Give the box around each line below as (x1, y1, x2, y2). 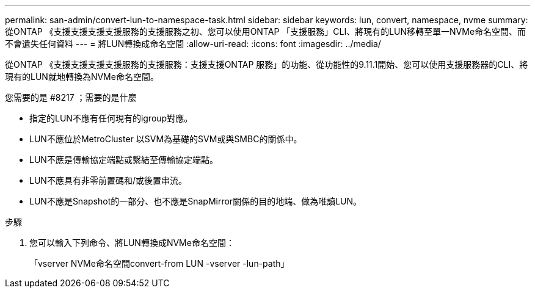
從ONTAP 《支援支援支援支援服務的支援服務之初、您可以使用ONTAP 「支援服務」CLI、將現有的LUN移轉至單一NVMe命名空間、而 (5, 26, 526, 37)
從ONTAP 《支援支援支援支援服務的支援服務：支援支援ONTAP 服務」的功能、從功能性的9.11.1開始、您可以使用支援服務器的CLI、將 (5, 59, 528, 70)
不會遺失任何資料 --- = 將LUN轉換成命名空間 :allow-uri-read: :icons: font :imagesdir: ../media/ (5, 38, 381, 49)
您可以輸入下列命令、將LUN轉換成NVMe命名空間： (29, 237, 235, 248)
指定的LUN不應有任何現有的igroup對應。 (29, 113, 193, 123)
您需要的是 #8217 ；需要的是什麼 (5, 92, 137, 103)
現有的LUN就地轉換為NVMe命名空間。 (5, 71, 159, 82)
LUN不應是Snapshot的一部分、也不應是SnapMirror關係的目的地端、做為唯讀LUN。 (29, 196, 362, 206)
